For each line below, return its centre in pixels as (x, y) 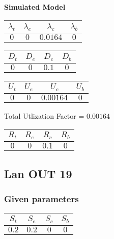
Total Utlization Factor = (44, 115)
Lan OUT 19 (38, 173)
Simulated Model (35, 7)
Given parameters (41, 198)
